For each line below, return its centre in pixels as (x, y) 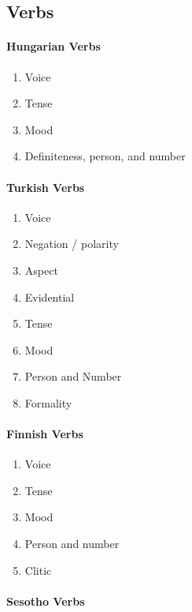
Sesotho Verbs (46, 601)
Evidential (50, 297)
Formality (48, 402)
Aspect (41, 270)
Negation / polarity (72, 244)
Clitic (38, 570)
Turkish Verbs (46, 187)
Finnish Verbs (45, 434)
